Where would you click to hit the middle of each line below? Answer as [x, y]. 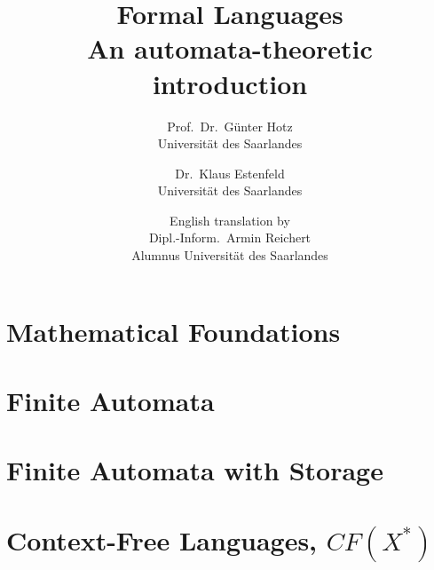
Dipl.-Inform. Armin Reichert [230, 237]
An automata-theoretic [230, 48]
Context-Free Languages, [162, 539]
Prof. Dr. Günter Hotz [230, 126]
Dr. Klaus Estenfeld [230, 173]
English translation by [230, 220]
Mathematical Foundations [174, 331]
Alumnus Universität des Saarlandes [230, 255]
